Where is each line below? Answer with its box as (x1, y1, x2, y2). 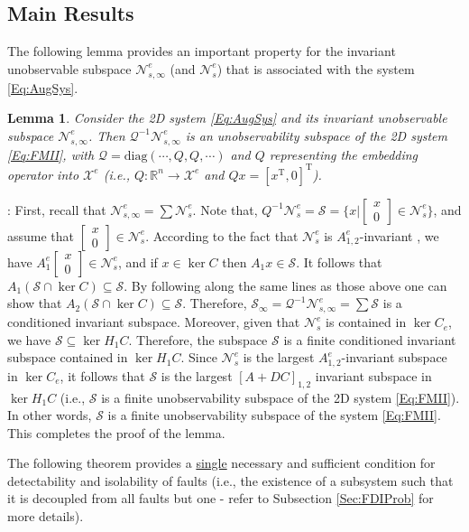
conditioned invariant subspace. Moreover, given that (7, 313, 300, 331)
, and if (117, 252, 158, 271)
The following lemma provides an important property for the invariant (7, 42, 396, 61)
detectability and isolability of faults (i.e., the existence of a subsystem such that (7, 471, 454, 490)
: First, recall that (7, 200, 106, 219)
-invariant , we (359, 226, 439, 245)
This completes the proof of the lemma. (7, 423, 225, 442)
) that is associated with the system (216, 59, 415, 78)
